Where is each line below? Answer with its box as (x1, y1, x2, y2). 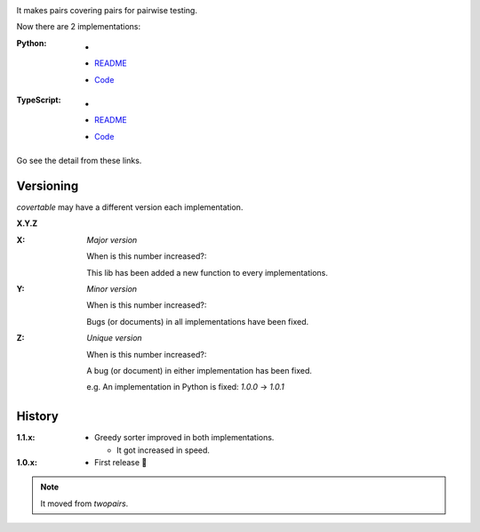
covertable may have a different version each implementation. (16, 202, 244, 213)
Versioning (16, 178, 79, 193)
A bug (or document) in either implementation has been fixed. (86, 365, 313, 375)
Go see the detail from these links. (16, 156, 142, 166)
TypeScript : (16, 94, 61, 105)
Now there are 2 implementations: (16, 21, 141, 32)
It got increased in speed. (116, 445, 211, 455)
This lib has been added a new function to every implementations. (86, 267, 329, 278)
